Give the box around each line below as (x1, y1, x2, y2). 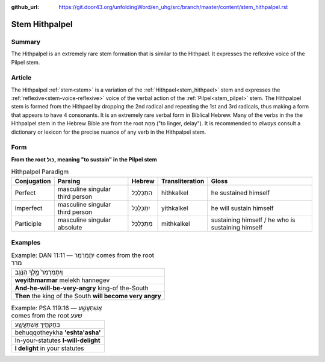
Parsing (57, 176, 81, 185)
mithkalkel (161, 219, 190, 228)
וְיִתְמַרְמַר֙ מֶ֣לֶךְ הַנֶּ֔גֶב (14, 268, 63, 276)
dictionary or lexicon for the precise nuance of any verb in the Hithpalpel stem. (11, 128, 206, 136)
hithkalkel (161, 189, 189, 197)
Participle (14, 219, 42, 228)
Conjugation (14, 176, 51, 185)
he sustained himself (211, 189, 270, 197)
